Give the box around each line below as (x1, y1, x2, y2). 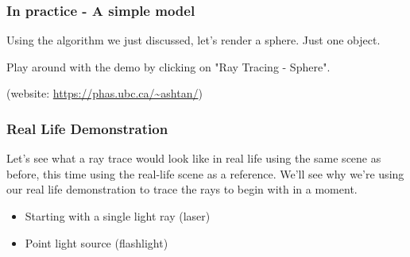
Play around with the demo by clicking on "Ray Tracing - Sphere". (6, 58, 331, 75)
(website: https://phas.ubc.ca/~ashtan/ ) (6, 85, 203, 102)
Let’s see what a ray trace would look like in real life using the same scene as (6, 150, 381, 167)
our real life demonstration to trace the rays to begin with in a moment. (6, 181, 358, 198)
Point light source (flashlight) (25, 234, 168, 251)
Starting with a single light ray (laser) (25, 208, 211, 224)
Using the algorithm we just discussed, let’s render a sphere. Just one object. (6, 32, 381, 48)
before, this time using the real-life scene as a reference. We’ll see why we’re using (6, 165, 404, 182)
